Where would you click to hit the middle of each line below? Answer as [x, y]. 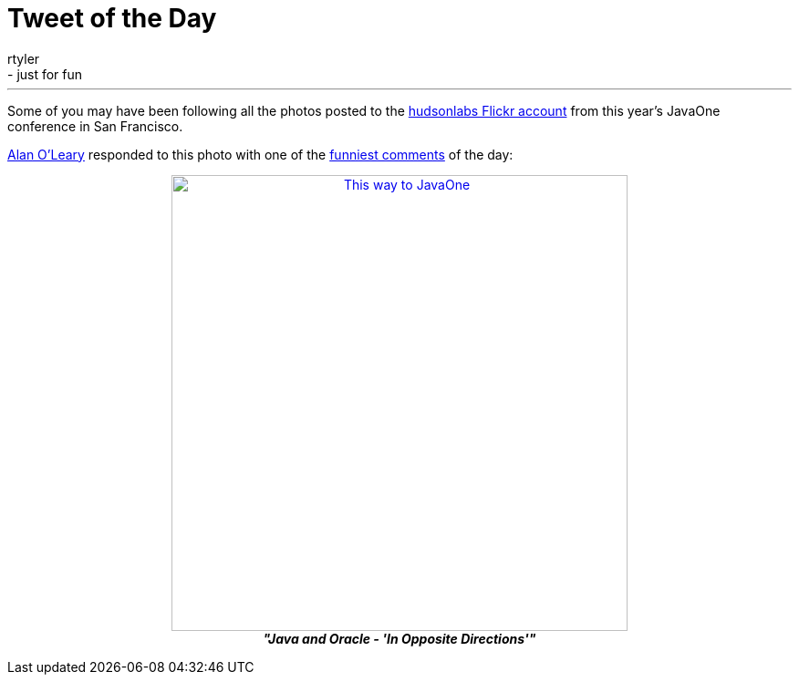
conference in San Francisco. [95, 126]
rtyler [24, 58]
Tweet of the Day [112, 18]
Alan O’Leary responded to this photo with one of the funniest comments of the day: [260, 154]
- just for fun [45, 74]
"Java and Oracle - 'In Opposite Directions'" [399, 638]
